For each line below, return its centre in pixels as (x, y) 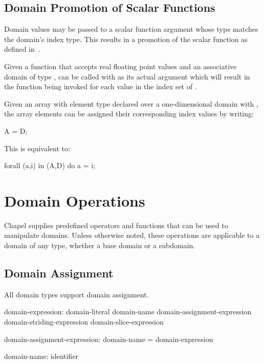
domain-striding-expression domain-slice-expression (84, 322)
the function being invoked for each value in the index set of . (101, 86)
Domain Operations (75, 200)
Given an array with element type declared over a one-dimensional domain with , (131, 103)
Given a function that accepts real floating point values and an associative (120, 66)
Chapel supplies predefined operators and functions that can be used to (116, 225)
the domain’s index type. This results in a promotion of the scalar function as (126, 39)
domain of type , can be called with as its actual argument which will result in (127, 76)
